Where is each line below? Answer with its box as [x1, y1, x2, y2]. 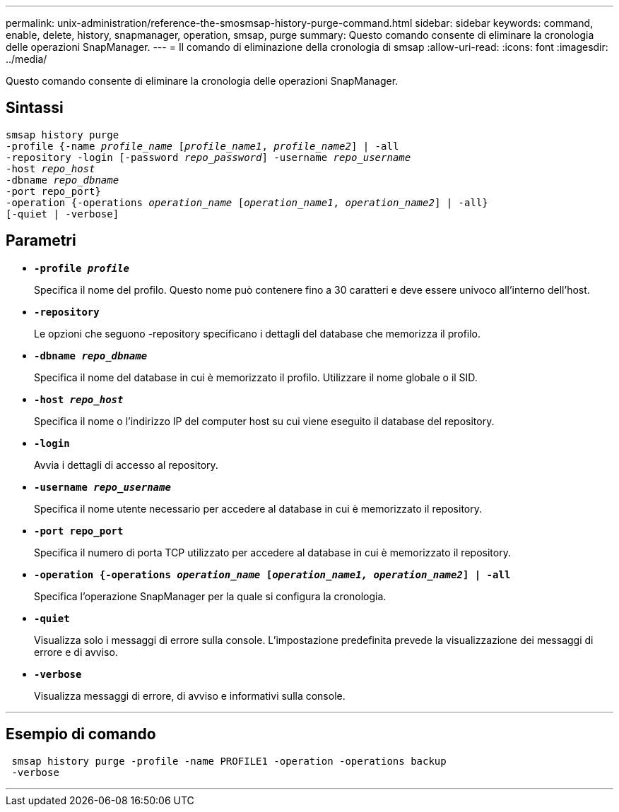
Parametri [6, 232, 76, 250]
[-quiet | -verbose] [6, 208, 119, 220]
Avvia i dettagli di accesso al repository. [34, 458, 218, 471]
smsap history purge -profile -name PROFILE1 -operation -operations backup [11, 755, 447, 767]
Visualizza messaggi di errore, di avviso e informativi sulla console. [34, 689, 346, 702]
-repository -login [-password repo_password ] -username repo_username [6, 151, 411, 163]
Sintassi [6, 99, 64, 117]
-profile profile [34, 262, 129, 274]
